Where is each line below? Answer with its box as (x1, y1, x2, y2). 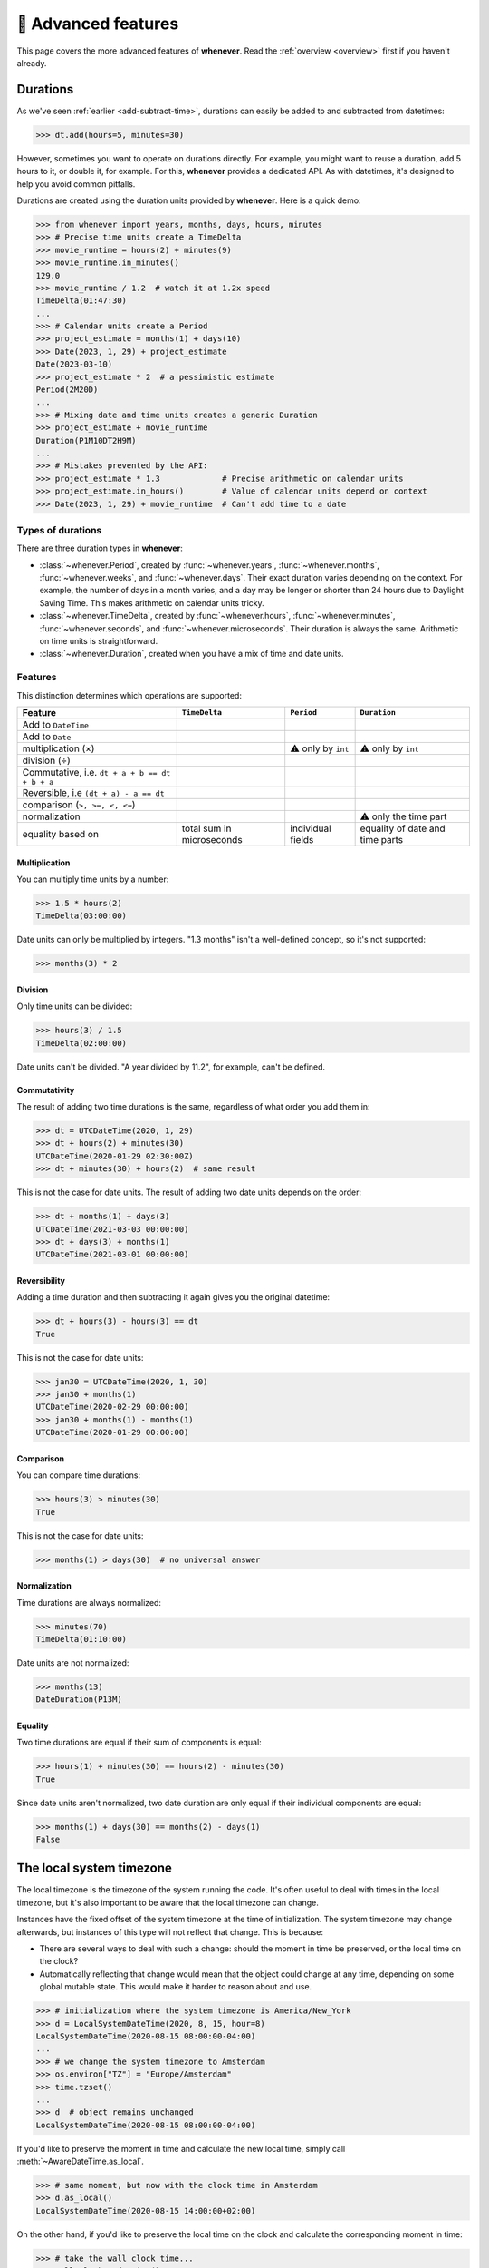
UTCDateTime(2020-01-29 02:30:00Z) (35, 1150, 194, 1161)
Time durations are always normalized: (16, 1597, 162, 1608)
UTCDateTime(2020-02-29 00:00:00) (35, 1402, 189, 1413)
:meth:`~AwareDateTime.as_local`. (16, 2156, 145, 2167)
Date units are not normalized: (16, 1657, 129, 1668)
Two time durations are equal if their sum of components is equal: (16, 1737, 262, 1748)
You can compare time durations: (16, 1470, 140, 1481)
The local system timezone (16, 1861, 172, 1876)
